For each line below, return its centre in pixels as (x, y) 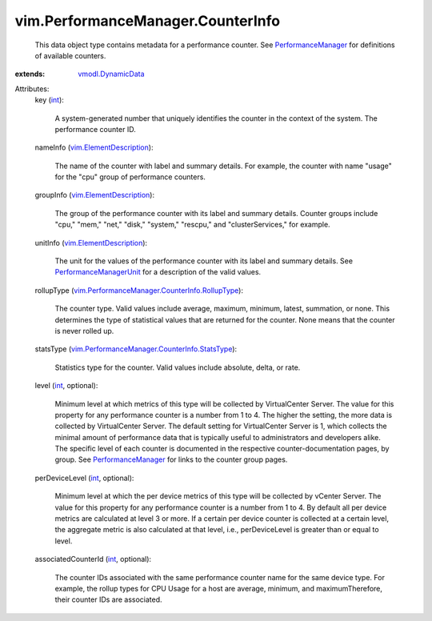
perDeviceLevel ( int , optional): (84, 478)
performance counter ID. (95, 129)
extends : (30, 74)
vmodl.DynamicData (111, 74)
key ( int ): (49, 100)
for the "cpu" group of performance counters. (130, 177)
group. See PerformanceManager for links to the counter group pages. (171, 459)
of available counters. (70, 55)
